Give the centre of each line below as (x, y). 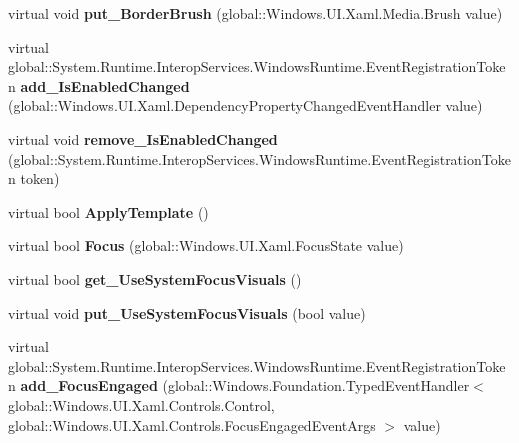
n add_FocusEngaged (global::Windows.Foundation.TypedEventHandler (239, 385)
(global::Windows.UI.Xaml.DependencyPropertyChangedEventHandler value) (245, 105)
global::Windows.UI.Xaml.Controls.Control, (141, 404)
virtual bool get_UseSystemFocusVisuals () (155, 278)
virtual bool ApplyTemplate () (108, 211)
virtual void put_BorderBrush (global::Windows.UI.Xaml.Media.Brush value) (255, 13)
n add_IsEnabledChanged (99, 85)
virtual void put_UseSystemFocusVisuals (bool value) (187, 312)
